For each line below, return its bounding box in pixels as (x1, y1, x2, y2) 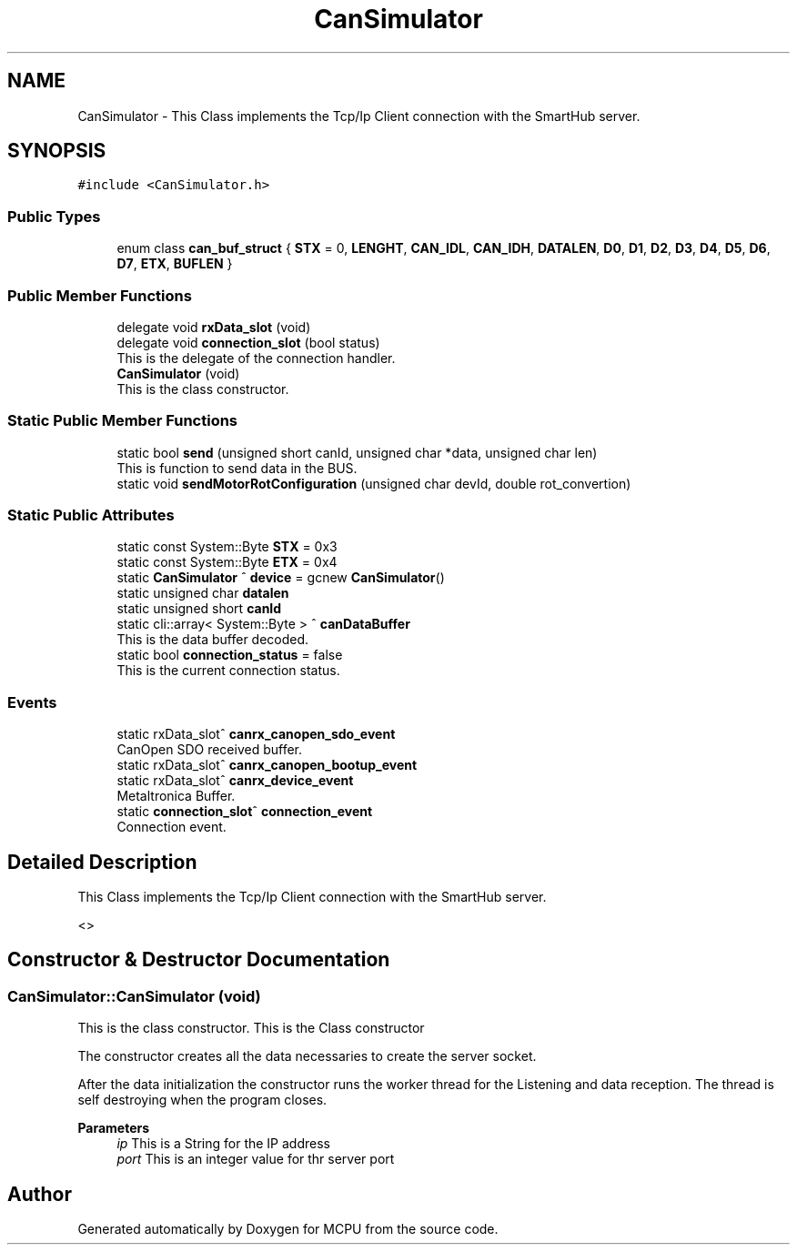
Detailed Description (7, 850, 197, 873)
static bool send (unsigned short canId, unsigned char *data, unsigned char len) (116, 444, 598, 460)
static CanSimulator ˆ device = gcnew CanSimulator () (116, 570, 445, 586)
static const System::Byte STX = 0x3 (116, 539, 338, 555)
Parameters (77, 1120, 150, 1136)
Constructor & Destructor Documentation (7, 948, 390, 972)
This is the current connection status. (116, 662, 340, 679)
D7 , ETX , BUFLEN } (116, 256, 233, 272)
